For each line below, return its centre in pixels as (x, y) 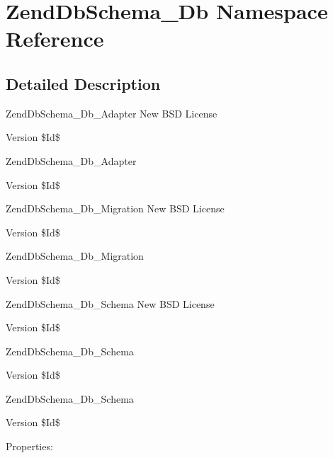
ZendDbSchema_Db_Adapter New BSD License (112, 113)
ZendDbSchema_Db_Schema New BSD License (110, 303)
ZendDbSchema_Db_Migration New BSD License (115, 208)
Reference (55, 39)
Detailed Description (83, 83)
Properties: (29, 446)
